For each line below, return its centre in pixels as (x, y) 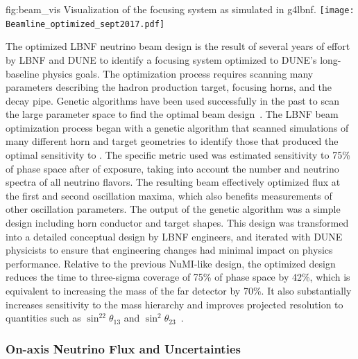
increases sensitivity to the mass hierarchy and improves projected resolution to (174, 304)
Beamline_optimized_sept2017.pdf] (85, 24)
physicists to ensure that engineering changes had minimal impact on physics (169, 250)
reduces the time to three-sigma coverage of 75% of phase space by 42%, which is (178, 277)
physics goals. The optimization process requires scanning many (178, 73)
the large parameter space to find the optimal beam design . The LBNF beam (172, 114)
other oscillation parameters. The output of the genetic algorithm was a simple (173, 209)
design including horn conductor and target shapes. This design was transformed (177, 223)
